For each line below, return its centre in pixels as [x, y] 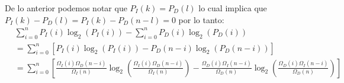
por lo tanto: [201, 19]
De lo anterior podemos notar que [66, 8]
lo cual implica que [233, 8]
